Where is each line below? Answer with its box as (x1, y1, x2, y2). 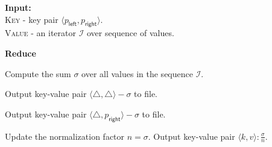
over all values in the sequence (81, 67, 193, 80)
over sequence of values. (86, 27, 174, 39)
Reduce (5, 46, 36, 59)
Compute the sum (5, 67, 71, 80)
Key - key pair (5, 13, 59, 25)
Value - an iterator (5, 27, 76, 39)
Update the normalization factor (5, 130, 125, 142)
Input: (5, 1, 31, 13)
